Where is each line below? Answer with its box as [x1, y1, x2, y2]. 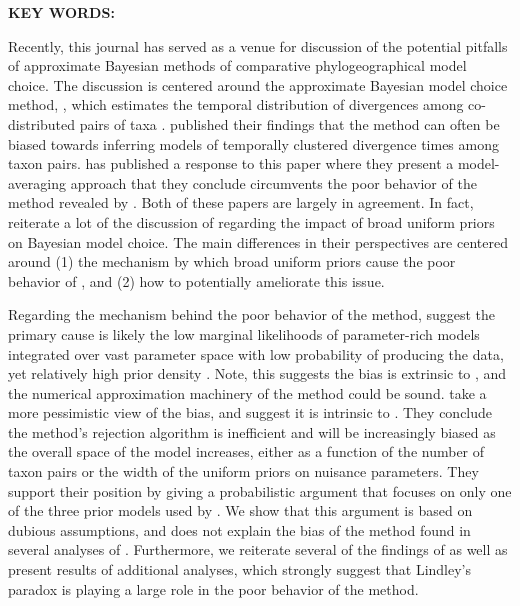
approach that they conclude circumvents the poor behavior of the [70, 172, 477, 193]
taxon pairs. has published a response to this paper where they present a [8, 153, 454, 174]
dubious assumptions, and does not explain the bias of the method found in [8, 519, 471, 540]
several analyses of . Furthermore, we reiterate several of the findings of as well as [8, 539, 508, 560]
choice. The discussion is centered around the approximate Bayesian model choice [8, 74, 508, 95]
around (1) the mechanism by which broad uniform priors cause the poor [8, 251, 456, 272]
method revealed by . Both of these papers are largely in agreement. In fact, [8, 192, 474, 213]
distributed [8, 113, 76, 134]
